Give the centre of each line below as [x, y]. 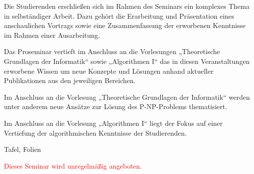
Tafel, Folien [23, 149]
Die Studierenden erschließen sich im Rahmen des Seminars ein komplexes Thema [127, 6]
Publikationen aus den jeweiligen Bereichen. [70, 80]
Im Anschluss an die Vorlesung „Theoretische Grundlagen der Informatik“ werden [127, 97]
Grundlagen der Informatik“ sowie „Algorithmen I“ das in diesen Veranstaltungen [127, 61]
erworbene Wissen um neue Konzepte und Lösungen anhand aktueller [109, 71]
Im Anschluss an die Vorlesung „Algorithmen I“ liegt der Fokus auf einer [114, 123]
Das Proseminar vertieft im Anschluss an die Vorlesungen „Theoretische [112, 51]
